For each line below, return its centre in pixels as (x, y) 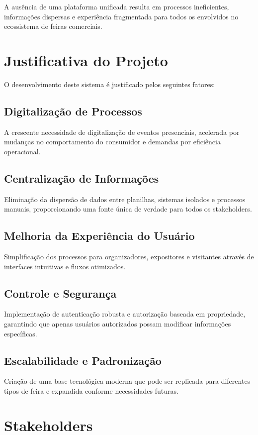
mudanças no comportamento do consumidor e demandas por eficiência (112, 142)
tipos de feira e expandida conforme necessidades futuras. (91, 391)
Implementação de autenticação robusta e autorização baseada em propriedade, (125, 314)
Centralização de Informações (82, 178)
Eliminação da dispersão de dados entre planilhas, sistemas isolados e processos (125, 199)
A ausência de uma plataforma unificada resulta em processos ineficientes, (117, 6)
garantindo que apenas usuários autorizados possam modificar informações (118, 324)
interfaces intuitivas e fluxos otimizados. (65, 266)
